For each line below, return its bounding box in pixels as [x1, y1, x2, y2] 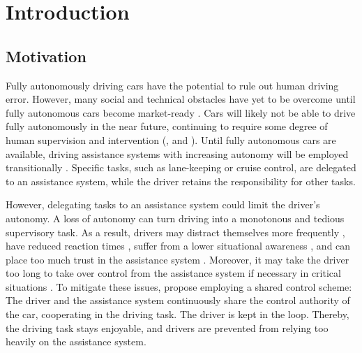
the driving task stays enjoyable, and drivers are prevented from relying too [6, 320, 329, 335]
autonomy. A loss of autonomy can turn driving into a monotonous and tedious [6, 210, 345, 225]
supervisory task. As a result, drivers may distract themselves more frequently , [6, 224, 345, 239]
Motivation [6, 45, 86, 66]
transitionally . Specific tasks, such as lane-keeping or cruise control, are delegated [6, 160, 356, 175]
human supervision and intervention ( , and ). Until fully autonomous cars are [6, 132, 336, 147]
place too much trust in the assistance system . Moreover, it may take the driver [6, 252, 349, 266]
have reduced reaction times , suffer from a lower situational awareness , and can [6, 238, 351, 253]
